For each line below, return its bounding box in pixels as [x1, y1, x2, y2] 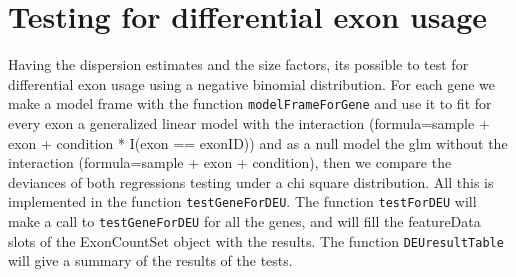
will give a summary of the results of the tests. [8, 250, 293, 271]
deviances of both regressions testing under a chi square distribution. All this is [8, 171, 494, 192]
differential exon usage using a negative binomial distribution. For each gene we [8, 73, 496, 94]
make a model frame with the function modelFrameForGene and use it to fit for [8, 93, 492, 114]
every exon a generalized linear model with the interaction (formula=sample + [8, 112, 490, 133]
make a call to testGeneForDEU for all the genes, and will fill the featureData [8, 211, 481, 231]
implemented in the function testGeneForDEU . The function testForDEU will [8, 191, 477, 212]
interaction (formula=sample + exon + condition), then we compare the [8, 152, 452, 173]
